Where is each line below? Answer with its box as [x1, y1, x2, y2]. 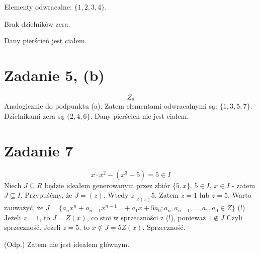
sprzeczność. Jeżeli [4, 222, 61, 232]
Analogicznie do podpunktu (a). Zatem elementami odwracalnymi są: [4, 101, 218, 111]
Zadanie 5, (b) [4, 64, 105, 85]
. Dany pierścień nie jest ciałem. [90, 110, 189, 121]
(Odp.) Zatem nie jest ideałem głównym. [4, 238, 130, 249]
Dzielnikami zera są [4, 110, 64, 121]
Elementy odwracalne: [4, 2, 72, 12]
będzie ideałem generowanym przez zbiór [44, 180, 170, 190]
